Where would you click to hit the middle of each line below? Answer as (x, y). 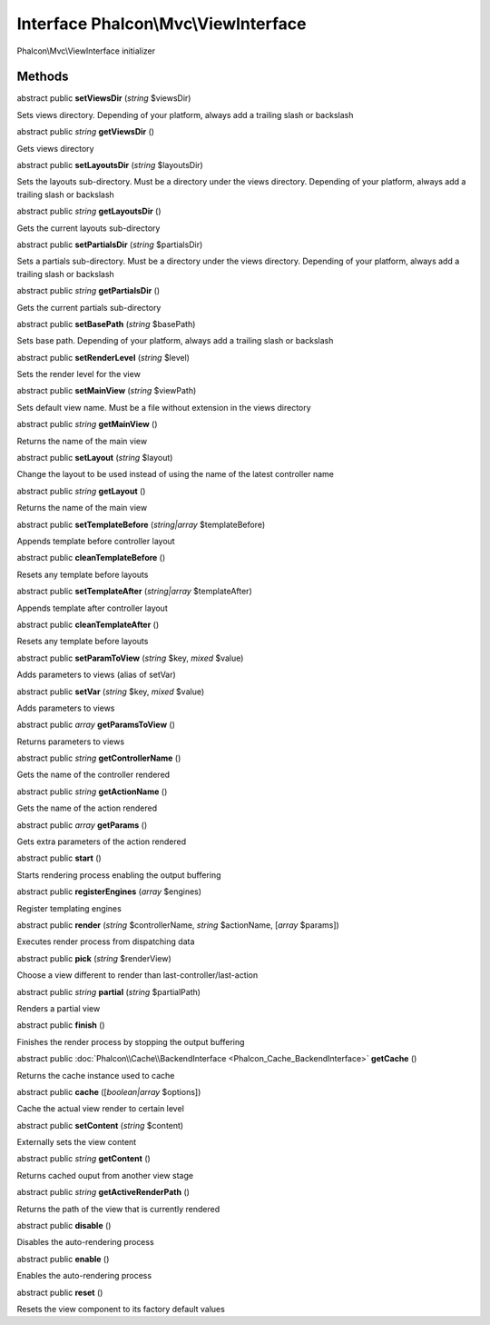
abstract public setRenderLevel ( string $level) (103, 357)
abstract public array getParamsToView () (96, 725)
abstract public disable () (64, 1226)
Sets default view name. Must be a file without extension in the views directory (164, 407)
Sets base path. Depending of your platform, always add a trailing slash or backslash (175, 341)
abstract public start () (59, 858)
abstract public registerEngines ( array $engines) (109, 892)
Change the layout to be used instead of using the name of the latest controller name (176, 474)
